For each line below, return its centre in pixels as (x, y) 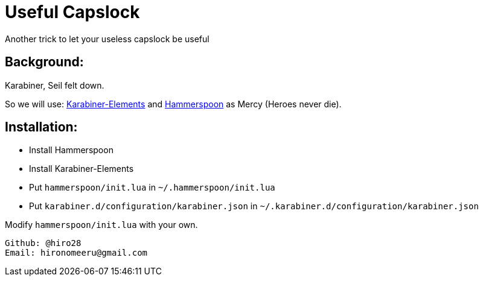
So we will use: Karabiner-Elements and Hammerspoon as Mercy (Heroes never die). (173, 104)
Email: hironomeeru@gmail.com (76, 253)
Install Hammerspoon (71, 150)
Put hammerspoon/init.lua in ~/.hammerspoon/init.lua (152, 188)
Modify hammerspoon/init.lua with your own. (101, 225)
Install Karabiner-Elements (82, 169)
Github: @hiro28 (43, 243)
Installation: (41, 127)
